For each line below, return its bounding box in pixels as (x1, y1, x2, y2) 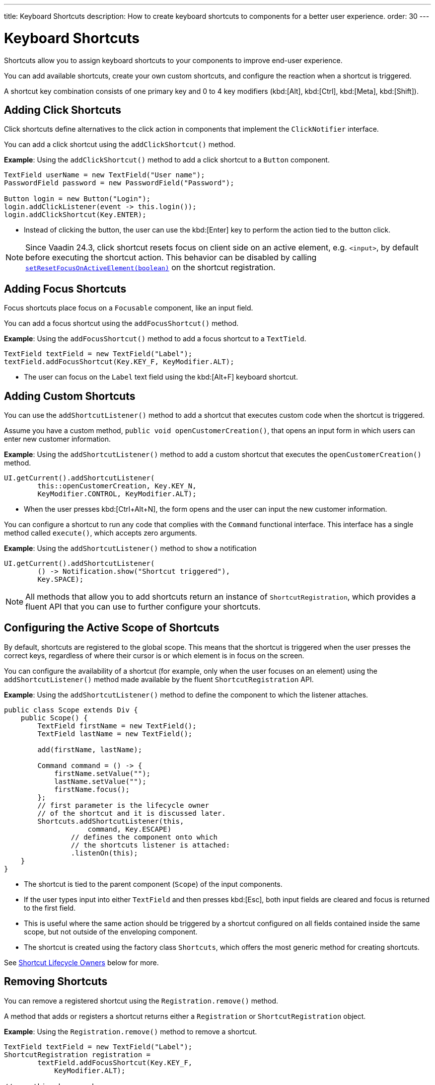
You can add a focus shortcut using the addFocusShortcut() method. (4, 319, 239, 328)
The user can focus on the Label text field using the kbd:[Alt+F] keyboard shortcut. (24, 373, 298, 382)
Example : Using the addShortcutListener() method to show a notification (4, 544, 257, 553)
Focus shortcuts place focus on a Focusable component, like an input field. (4, 304, 253, 312)
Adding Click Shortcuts (4, 103, 121, 116)
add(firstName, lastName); (37, 745, 143, 754)
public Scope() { (20, 713, 88, 722)
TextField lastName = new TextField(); (37, 729, 193, 738)
